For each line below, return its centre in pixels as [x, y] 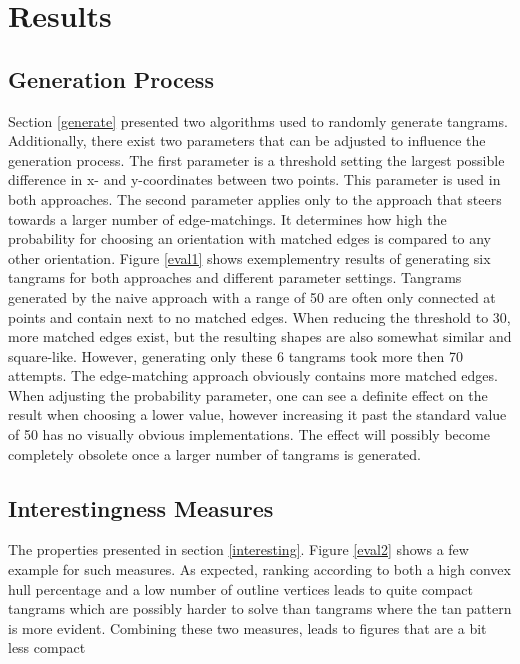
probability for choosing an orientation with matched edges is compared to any [250, 238]
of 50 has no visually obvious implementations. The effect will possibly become [249, 434]
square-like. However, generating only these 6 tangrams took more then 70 [235, 355]
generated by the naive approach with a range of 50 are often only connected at [252, 296]
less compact [47, 647]
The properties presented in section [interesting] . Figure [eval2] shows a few [238, 549]
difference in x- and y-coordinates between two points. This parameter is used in [254, 179]
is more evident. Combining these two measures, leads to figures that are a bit [247, 627]
